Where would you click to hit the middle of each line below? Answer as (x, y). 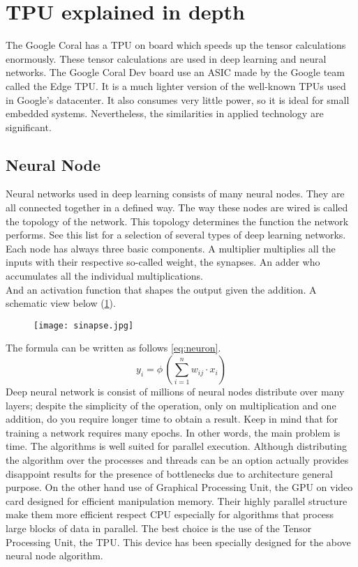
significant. (29, 127)
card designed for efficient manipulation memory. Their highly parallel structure (177, 500)
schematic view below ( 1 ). (61, 303)
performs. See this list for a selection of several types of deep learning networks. (176, 235)
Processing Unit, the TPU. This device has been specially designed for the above (178, 542)
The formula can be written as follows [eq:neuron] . (113, 348)
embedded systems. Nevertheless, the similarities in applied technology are (165, 113)
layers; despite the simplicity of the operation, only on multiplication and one (171, 405)
